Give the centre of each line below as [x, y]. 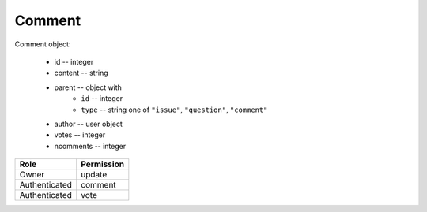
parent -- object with [88, 87]
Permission [102, 164]
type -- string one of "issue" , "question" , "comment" [174, 110]
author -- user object [88, 124]
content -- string [81, 73]
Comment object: [43, 44]
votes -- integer [80, 135]
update [94, 175]
